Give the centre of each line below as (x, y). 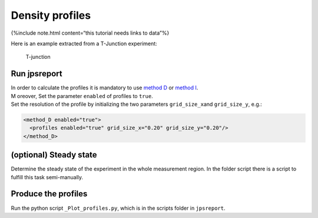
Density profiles (51, 15)
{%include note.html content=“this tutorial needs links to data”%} (90, 33)
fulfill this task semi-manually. (47, 177)
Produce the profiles (49, 194)
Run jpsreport (37, 74)
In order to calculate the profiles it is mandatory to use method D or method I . (105, 88)
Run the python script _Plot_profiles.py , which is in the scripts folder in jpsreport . (118, 208)
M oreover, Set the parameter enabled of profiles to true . (82, 96)
